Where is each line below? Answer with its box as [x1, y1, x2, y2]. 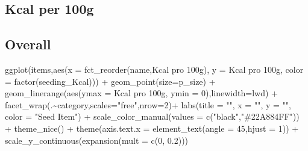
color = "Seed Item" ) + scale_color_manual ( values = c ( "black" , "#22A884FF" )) [5, 110, 300, 123]
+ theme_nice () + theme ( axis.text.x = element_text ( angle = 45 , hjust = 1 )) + [5, 122, 299, 134]
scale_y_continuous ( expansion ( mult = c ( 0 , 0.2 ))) [5, 134, 189, 146]
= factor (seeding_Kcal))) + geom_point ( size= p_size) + [5, 75, 216, 87]
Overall [5, 35, 51, 54]
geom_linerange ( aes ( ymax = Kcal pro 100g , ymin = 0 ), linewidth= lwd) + [5, 87, 278, 99]
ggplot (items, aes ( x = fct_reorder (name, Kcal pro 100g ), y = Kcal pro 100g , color [5, 63, 304, 75]
